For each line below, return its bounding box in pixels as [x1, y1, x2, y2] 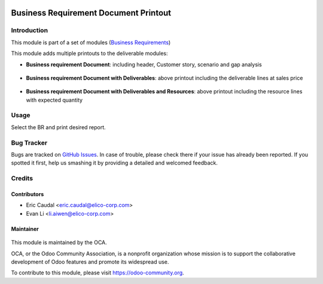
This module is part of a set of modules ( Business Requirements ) [11, 39, 171, 46]
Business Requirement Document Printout [11, 8, 172, 18]
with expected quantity [26, 96, 83, 103]
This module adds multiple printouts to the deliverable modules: [11, 50, 168, 57]
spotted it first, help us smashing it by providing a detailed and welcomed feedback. [11, 159, 218, 167]
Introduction [11, 26, 48, 35]
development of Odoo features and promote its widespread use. [11, 258, 169, 265]
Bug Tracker [11, 138, 48, 146]
